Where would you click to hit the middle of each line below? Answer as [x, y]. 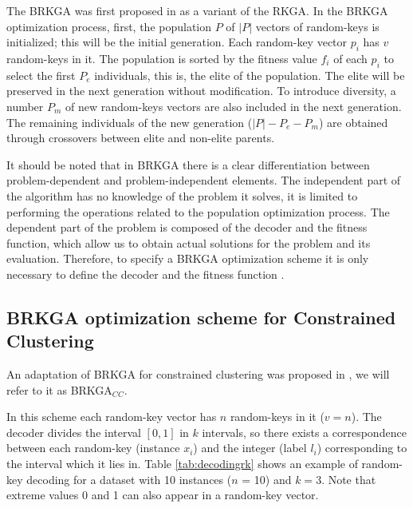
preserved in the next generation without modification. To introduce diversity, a [201, 91]
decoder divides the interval [74, 432]
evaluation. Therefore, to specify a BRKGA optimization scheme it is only [188, 258]
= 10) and [267, 479]
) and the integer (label [250, 448]
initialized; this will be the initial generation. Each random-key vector [177, 42]
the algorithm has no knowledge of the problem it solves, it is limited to [182, 195]
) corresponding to [362, 448]
